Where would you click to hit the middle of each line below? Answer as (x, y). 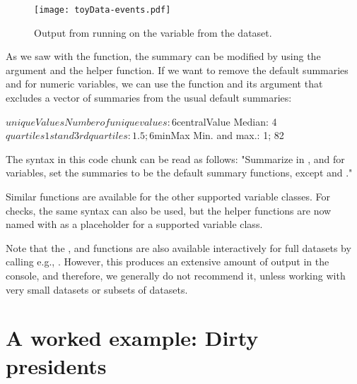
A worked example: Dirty (132, 338)
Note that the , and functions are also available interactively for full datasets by (178, 247)
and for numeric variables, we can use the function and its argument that (164, 84)
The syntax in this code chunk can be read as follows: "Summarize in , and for (175, 158)
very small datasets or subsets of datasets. (97, 289)
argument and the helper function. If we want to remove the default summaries (177, 70)
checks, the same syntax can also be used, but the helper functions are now (169, 210)
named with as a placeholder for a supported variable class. (134, 224)
